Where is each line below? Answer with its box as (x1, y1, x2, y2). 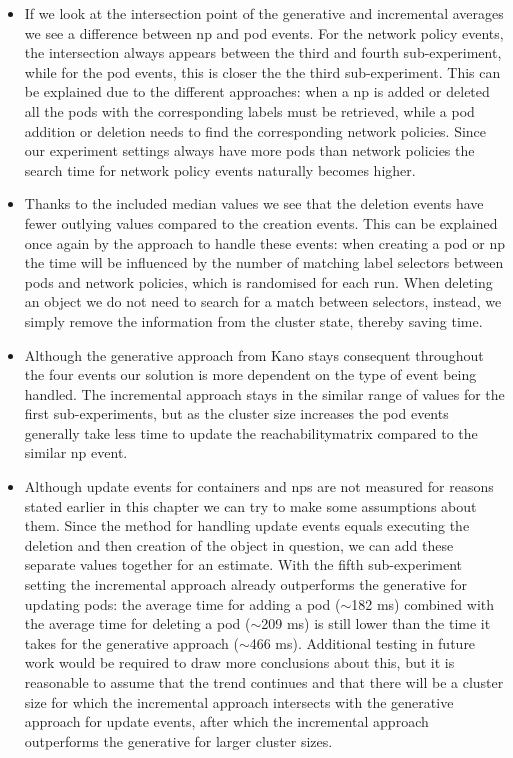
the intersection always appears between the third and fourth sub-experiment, (24, 42, 502, 63)
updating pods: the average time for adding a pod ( (24, 593, 341, 614)
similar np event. (24, 442, 128, 463)
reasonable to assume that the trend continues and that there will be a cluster (24, 672, 504, 692)
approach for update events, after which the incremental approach (24, 711, 429, 732)
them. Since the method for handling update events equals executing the (24, 515, 470, 536)
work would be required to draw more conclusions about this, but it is (24, 652, 455, 673)
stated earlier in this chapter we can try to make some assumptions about (24, 495, 477, 516)
